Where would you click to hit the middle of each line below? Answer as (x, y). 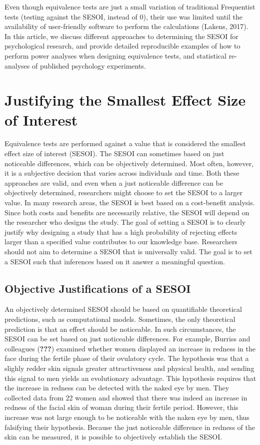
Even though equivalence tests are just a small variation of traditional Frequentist (130, 7)
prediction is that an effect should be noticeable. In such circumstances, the (120, 329)
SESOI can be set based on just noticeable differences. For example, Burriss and (127, 339)
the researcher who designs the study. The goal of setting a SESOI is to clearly (125, 222)
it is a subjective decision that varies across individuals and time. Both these (122, 173)
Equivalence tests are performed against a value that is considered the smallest (125, 143)
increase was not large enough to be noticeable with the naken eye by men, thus (127, 417)
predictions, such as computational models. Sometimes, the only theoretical (120, 319)
